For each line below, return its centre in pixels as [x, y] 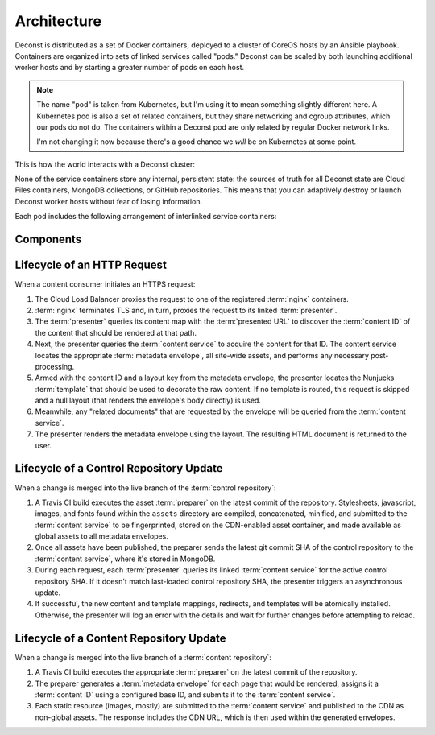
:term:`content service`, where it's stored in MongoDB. [125, 559]
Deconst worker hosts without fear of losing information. [109, 201]
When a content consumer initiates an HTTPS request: [105, 284]
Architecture [58, 21]
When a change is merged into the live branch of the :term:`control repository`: [145, 488]
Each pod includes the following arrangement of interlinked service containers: [146, 217]
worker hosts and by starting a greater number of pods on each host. [130, 68]
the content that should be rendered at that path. [116, 332]
